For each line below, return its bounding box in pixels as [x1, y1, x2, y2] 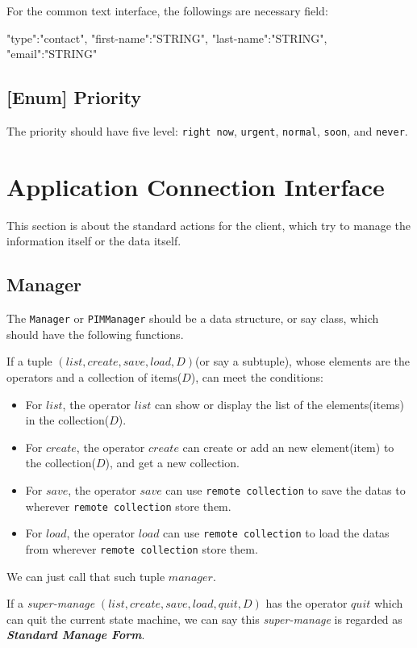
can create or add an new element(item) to [182, 438, 394, 455]
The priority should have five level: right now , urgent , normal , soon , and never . [6, 122, 408, 139]
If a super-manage [6, 595, 95, 612]
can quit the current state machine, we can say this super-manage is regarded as [6, 610, 402, 627]
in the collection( [25, 412, 110, 429]
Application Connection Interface [6, 169, 385, 203]
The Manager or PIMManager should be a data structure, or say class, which [6, 310, 379, 327]
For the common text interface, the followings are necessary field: [6, 2, 328, 19]
